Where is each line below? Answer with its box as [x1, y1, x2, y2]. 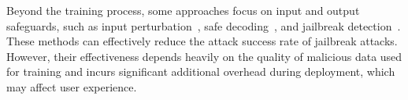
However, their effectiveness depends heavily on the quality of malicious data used [6, 48, 402, 64]
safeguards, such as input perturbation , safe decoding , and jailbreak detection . [6, 17, 401, 34]
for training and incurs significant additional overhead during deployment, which [6, 63, 395, 80]
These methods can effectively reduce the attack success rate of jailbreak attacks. [6, 33, 398, 49]
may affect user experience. [6, 78, 137, 95]
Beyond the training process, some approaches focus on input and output [6, 2, 360, 18]
